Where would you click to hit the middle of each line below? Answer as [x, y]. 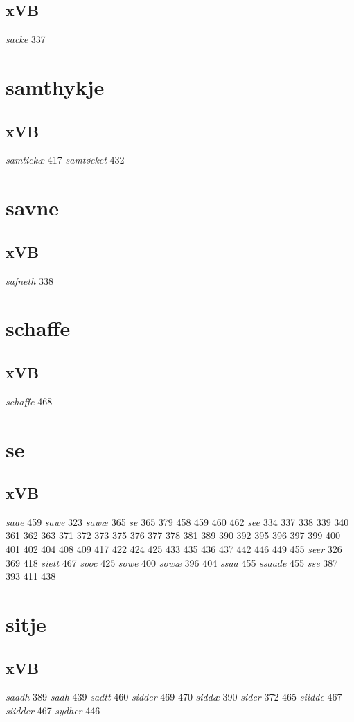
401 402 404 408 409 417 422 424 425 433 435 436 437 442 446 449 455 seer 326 [174, 549]
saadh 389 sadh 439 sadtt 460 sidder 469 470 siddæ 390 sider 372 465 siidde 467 [174, 697]
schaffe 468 [29, 401]
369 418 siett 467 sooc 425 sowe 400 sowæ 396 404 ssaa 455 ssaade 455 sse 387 [172, 562]
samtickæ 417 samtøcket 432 [65, 160]
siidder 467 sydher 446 [53, 711]
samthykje [55, 86]
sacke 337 [26, 39]
